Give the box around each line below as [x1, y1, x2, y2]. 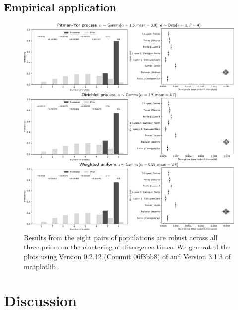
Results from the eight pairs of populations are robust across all [24, 232, 218, 242]
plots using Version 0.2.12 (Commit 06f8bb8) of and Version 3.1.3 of [24, 251, 231, 261]
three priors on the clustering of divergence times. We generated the [24, 242, 231, 252]
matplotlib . [24, 261, 60, 271]
